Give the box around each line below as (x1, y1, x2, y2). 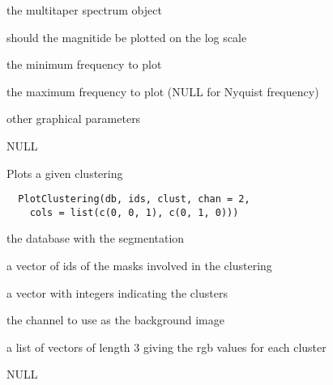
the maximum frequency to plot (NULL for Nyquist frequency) (6, 82, 319, 99)
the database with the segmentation (6, 230, 185, 247)
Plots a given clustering (6, 164, 123, 181)
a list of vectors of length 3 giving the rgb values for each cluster (6, 338, 327, 355)
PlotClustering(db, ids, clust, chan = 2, (18, 193, 250, 205)
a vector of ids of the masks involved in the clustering (6, 257, 272, 274)
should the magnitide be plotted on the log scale (6, 28, 247, 45)
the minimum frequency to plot (6, 56, 162, 73)
